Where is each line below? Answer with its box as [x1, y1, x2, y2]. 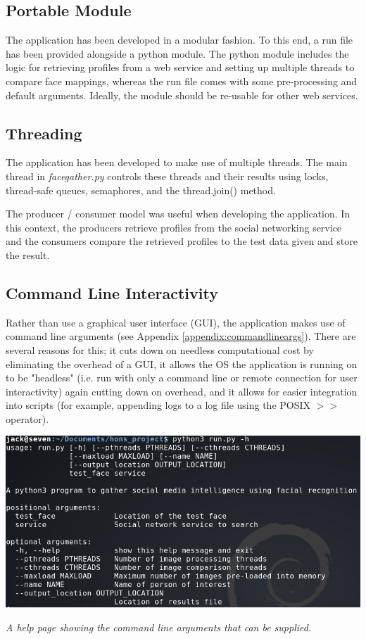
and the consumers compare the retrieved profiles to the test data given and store [6, 234, 358, 248]
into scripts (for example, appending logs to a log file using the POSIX [6, 398, 311, 412]
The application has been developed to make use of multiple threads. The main [6, 155, 348, 170]
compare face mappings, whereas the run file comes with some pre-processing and [6, 73, 358, 88]
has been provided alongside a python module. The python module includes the [6, 46, 349, 61]
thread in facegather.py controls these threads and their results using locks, [6, 168, 329, 183]
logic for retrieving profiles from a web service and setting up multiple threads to [6, 60, 355, 75]
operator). [6, 411, 49, 426]
